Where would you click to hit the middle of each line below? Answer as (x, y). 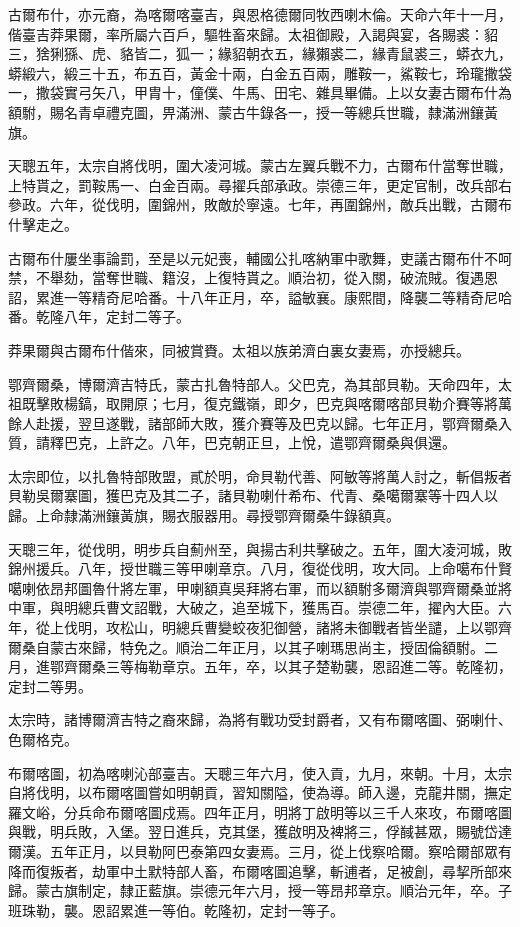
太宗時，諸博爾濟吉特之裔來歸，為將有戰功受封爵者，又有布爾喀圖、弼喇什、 (260, 719)
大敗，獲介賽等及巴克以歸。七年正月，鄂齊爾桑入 (350, 422)
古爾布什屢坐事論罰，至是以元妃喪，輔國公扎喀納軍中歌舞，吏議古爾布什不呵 (260, 257)
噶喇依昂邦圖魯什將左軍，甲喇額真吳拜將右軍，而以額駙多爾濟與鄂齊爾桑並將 (260, 587)
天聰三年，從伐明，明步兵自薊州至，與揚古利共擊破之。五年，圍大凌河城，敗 (260, 548)
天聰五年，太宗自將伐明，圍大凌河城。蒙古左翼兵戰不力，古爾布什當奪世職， (260, 165)
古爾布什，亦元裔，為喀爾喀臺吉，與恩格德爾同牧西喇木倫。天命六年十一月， (260, 14)
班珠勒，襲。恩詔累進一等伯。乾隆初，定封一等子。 (176, 909)
